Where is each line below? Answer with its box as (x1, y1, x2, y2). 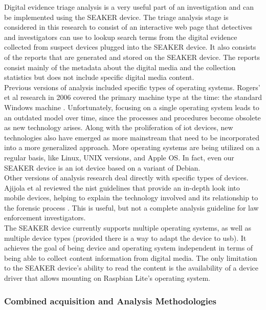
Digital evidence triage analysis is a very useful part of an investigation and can (4, 2, 254, 12)
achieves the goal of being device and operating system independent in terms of (4, 242, 253, 253)
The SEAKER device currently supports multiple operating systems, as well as (4, 222, 252, 233)
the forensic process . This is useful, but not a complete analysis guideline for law (4, 202, 259, 213)
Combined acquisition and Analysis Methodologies (4, 294, 216, 307)
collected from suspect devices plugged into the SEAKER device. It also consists (4, 42, 256, 52)
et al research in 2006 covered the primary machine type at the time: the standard (4, 92, 262, 102)
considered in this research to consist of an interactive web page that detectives (4, 22, 253, 32)
